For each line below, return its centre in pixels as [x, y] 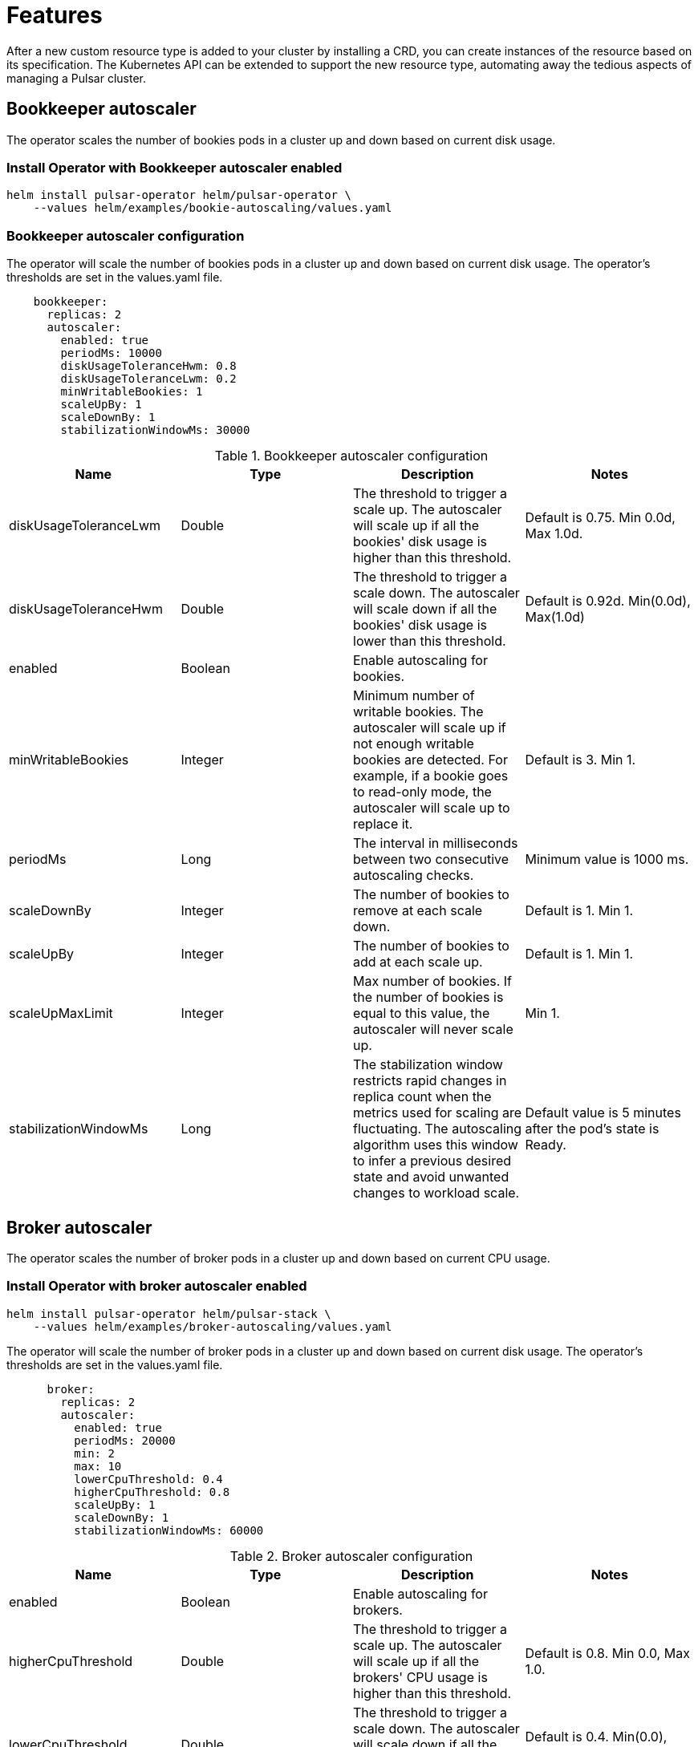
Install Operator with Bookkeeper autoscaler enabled [174, 167]
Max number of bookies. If [433, 981]
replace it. [383, 824]
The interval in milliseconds [436, 843]
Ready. [546, 1145]
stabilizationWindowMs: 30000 [155, 430]
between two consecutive [431, 859]
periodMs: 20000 [125, 1440]
